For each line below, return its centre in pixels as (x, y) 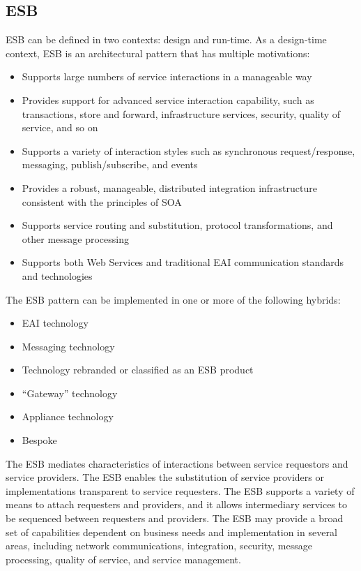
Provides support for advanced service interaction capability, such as (168, 99)
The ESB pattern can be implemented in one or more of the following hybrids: (173, 299)
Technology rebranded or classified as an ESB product (138, 370)
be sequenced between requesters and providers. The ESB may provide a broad (175, 518)
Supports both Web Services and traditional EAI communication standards (183, 262)
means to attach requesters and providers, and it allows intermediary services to (176, 504)
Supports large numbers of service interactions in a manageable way (167, 76)
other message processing (75, 238)
